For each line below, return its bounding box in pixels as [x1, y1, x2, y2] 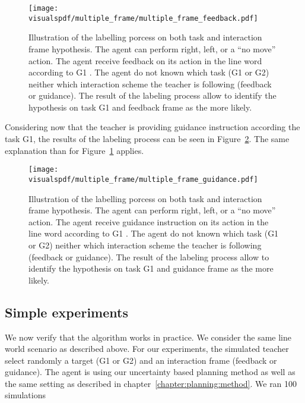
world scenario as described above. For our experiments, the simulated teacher [5, 342, 289, 355]
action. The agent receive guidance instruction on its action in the [28, 215, 269, 228]
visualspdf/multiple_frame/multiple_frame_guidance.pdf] [28, 175, 258, 184]
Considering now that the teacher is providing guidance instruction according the [5, 121, 300, 133]
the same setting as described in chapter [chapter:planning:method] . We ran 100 [5, 377, 297, 389]
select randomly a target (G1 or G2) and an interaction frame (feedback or [5, 354, 277, 366]
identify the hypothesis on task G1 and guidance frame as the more [28, 262, 274, 275]
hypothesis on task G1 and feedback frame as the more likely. [28, 100, 252, 113]
